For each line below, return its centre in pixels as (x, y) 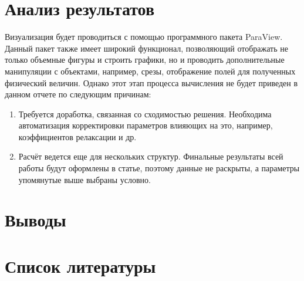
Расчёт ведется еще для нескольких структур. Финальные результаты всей (151, 156)
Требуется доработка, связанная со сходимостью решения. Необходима (145, 114)
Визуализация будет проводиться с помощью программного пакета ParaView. (144, 37)
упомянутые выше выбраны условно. (85, 179)
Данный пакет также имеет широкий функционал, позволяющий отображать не (146, 48)
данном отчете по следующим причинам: (78, 94)
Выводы (36, 220)
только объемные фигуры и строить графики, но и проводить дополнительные (145, 60)
